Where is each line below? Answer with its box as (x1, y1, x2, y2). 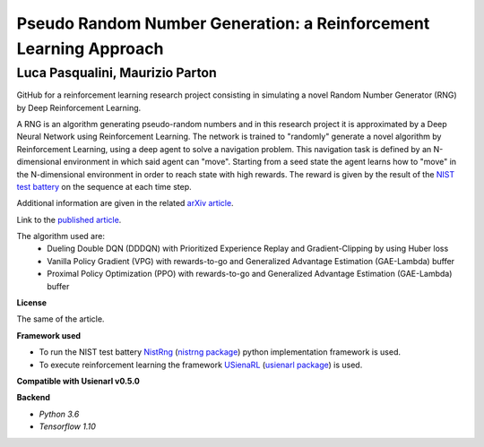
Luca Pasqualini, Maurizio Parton (16, 64, 217, 81)
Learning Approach (16, 39, 164, 58)
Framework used (16, 330, 81, 340)
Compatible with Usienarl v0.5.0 (16, 376, 141, 386)
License (16, 297, 48, 308)
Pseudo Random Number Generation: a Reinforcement (16, 13, 430, 33)
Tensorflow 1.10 (39, 421, 96, 432)
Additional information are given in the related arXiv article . (16, 198, 234, 209)
